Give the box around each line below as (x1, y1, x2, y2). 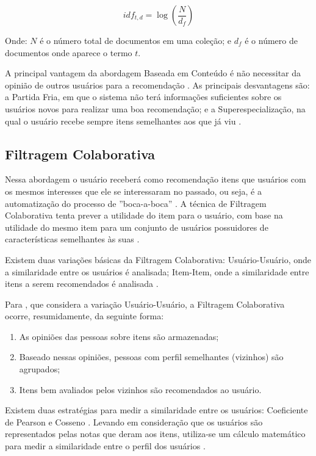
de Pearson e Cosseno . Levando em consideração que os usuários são (5, 415, 263, 428)
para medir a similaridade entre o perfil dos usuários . (5, 440, 206, 452)
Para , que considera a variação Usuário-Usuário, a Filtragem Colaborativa (5, 297, 285, 310)
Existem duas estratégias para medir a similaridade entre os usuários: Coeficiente (5, 404, 308, 416)
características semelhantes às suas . (5, 233, 140, 245)
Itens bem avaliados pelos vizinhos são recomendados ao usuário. (19, 383, 262, 396)
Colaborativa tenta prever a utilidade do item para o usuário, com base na (5, 209, 283, 222)
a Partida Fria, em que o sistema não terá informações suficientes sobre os (5, 90, 282, 103)
